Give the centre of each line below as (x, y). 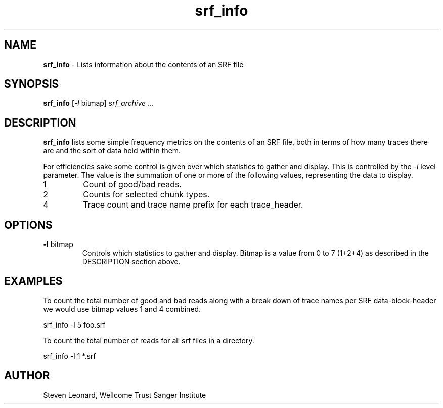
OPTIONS (28, 225)
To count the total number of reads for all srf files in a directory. (149, 340)
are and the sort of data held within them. (112, 151)
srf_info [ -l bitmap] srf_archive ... (99, 103)
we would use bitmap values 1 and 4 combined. (122, 309)
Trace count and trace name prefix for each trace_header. (193, 205)
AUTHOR (27, 376)
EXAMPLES (33, 281)
